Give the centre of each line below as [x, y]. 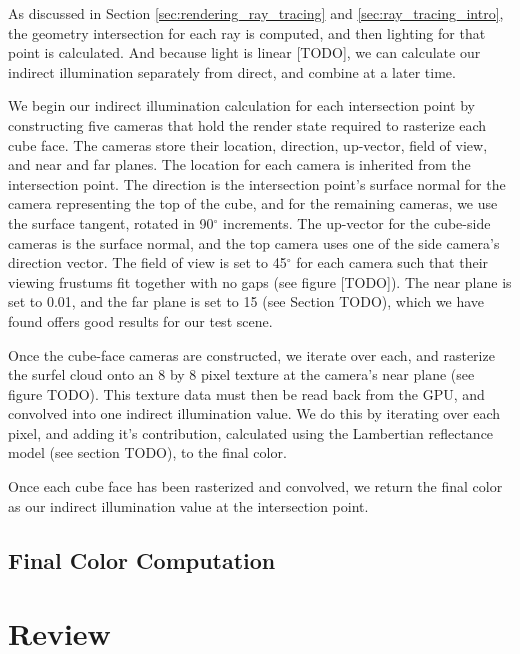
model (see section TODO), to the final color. [147, 452]
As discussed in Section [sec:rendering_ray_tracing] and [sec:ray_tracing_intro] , [256, 13]
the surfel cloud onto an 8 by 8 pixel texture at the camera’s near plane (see [241, 374]
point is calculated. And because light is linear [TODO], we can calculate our [244, 52]
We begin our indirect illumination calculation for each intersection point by [241, 105]
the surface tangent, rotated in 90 [111, 222]
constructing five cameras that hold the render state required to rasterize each [247, 124]
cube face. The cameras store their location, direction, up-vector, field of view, [248, 144]
